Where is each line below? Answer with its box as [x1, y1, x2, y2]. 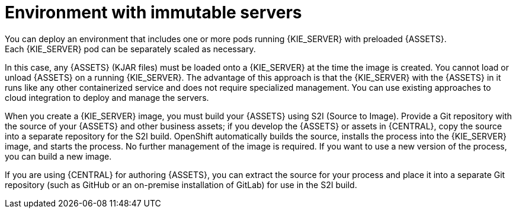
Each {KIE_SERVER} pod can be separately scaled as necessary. [5, 43, 256, 54]
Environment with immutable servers [5, 2, 302, 23]
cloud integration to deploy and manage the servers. [5, 92, 209, 103]
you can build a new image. [5, 151, 112, 161]
